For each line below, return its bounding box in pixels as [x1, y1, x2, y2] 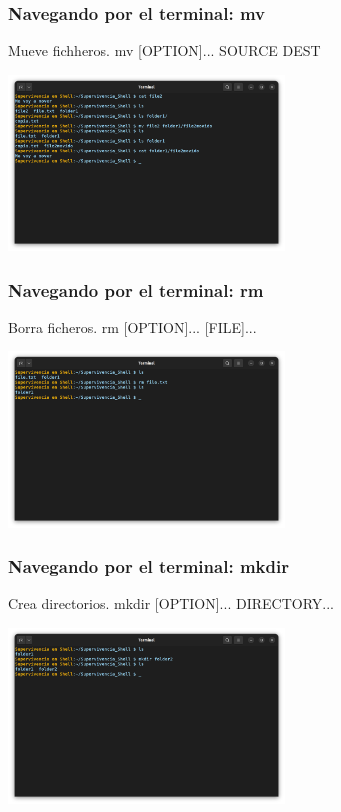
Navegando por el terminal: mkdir [8, 554, 289, 579]
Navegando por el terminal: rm [8, 277, 264, 302]
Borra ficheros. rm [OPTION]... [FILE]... [8, 316, 257, 337]
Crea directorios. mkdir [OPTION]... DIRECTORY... [8, 593, 334, 614]
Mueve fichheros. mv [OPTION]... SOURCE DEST [8, 40, 321, 61]
